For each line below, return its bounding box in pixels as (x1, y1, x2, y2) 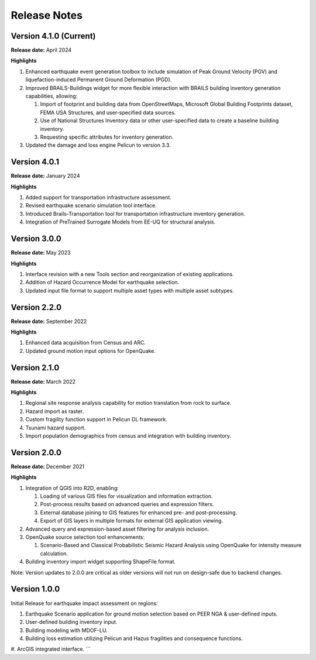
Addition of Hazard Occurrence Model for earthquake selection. (25, 279, 180, 286)
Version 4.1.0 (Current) (11, 31, 96, 41)
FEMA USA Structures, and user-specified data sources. (40, 109, 176, 116)
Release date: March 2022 (11, 378, 76, 385)
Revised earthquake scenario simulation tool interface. (25, 202, 157, 209)
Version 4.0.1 (11, 157, 60, 167)
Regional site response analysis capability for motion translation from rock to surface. (25, 400, 232, 407)
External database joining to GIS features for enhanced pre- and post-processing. (40, 509, 237, 516)
